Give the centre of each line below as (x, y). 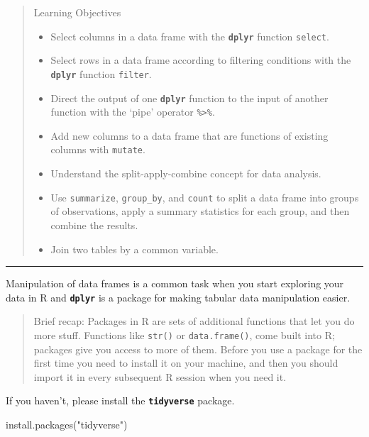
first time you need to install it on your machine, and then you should (186, 363)
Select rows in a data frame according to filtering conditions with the (201, 60)
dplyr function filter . (101, 73)
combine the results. (94, 225)
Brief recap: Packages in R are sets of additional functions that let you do (194, 321)
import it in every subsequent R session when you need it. (160, 376)
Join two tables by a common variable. (134, 249)
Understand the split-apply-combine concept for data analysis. (186, 173)
